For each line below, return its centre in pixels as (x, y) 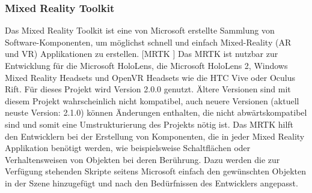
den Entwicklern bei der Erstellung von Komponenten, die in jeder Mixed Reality (155, 136)
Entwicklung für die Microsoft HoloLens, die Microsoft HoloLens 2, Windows (146, 65)
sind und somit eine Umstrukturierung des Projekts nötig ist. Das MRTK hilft (149, 124)
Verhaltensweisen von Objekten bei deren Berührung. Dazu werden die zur (142, 159)
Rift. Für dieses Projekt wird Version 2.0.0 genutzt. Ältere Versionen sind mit (148, 89)
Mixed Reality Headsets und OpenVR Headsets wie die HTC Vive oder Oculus (150, 77)
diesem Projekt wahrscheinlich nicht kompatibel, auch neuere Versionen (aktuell (152, 100)
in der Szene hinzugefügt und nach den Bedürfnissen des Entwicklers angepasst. (151, 183)
